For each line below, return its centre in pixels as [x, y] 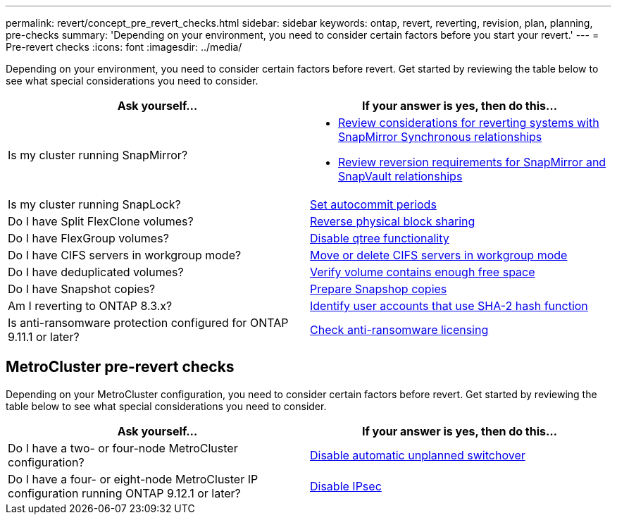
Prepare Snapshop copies [379, 289]
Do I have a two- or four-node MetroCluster [123, 448]
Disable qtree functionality [380, 238]
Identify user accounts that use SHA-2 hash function [449, 306]
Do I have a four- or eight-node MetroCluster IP [133, 479]
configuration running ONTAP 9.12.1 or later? [124, 493]
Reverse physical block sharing [393, 221]
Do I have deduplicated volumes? [96, 272]
